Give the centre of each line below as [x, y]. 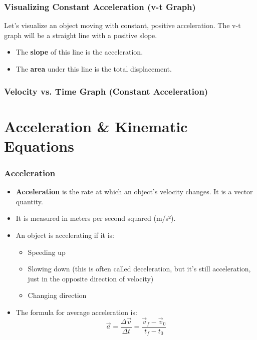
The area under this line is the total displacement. [94, 69]
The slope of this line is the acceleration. [79, 52]
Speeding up [47, 252]
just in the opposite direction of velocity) [91, 278]
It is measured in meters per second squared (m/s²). [96, 218]
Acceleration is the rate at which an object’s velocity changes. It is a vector [134, 192]
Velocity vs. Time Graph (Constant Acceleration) [106, 91]
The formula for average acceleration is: [76, 312]
